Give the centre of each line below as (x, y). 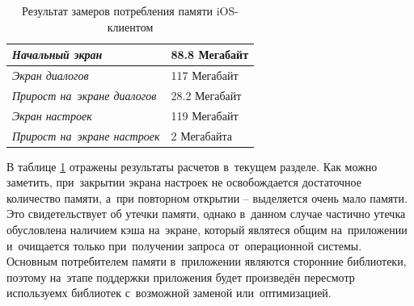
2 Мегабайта (201, 135)
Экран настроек (52, 115)
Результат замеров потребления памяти (118, 10)
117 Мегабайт (205, 75)
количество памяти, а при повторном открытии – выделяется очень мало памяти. (207, 197)
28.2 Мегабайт (206, 95)
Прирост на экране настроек (86, 135)
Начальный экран (57, 54)
